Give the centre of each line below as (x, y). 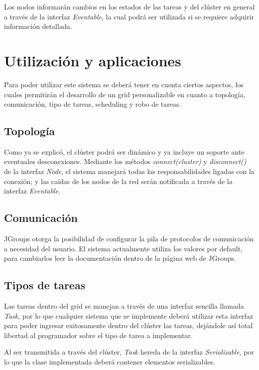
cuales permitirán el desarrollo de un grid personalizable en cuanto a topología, (125, 94)
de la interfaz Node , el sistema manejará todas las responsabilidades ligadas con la (129, 171)
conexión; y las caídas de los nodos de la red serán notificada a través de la (118, 181)
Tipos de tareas (45, 285)
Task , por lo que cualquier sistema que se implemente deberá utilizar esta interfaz (129, 315)
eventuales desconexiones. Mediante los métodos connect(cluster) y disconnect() (125, 161)
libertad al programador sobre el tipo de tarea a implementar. (98, 335)
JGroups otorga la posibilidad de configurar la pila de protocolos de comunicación (129, 239)
